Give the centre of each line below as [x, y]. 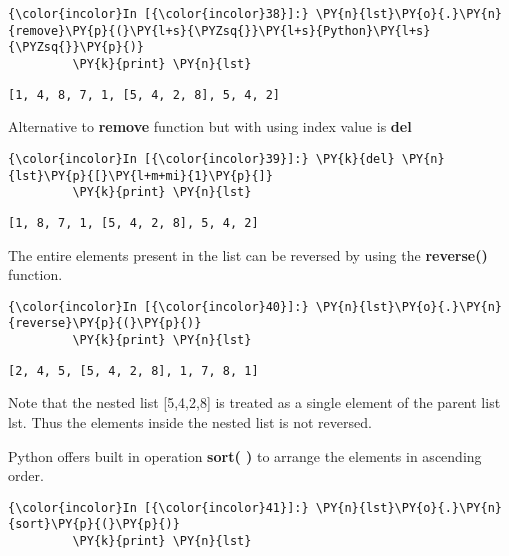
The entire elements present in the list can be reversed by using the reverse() [248, 254]
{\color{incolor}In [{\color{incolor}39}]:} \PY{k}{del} [201, 158]
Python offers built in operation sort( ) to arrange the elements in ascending [245, 455]
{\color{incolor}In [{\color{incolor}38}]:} [158, 14]
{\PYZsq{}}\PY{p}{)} [76, 47]
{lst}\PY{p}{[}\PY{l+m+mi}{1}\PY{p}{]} [140, 175]
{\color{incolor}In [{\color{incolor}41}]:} [158, 507]
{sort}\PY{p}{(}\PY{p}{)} [94, 524]
